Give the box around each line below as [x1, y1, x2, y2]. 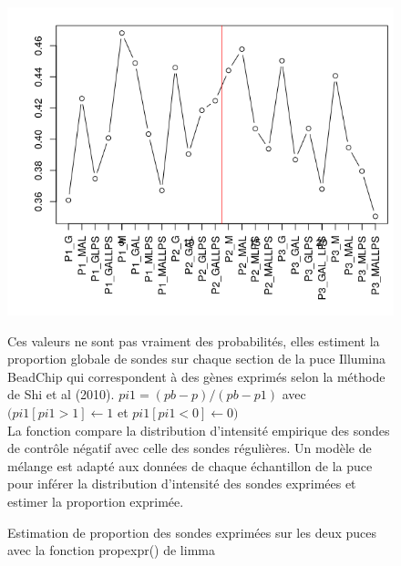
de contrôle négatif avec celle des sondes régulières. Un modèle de [7, 438, 372, 458]
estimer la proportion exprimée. [7, 492, 184, 511]
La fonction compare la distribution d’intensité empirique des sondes [7, 420, 390, 439]
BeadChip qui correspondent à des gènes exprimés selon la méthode [7, 366, 386, 386]
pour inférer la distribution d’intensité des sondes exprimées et [7, 474, 356, 493]
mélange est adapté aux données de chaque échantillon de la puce [7, 456, 373, 475]
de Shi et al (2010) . [7, 385, 115, 404]
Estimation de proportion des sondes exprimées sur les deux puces [7, 522, 377, 541]
